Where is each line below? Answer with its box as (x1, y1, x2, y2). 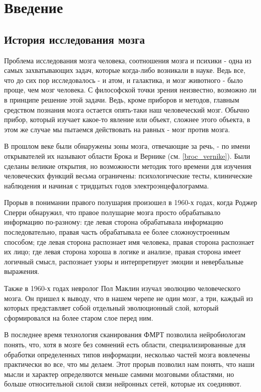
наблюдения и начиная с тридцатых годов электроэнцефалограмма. (4, 180, 209, 190)
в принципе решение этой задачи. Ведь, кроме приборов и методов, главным (4, 94, 239, 105)
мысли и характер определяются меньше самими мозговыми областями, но (4, 368, 234, 379)
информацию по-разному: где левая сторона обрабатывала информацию (4, 217, 223, 227)
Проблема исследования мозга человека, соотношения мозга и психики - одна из (4, 55, 251, 65)
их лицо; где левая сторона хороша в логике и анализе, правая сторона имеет (4, 246, 241, 257)
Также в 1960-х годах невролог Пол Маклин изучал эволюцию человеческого (4, 283, 240, 293)
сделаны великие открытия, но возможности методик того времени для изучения (4, 160, 251, 171)
